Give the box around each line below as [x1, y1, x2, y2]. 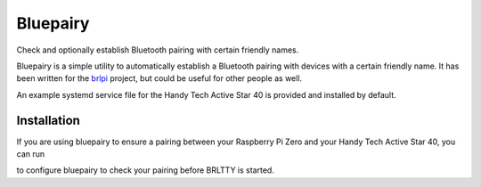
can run [16, 149, 45, 159]
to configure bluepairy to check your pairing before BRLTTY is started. [16, 165, 275, 175]
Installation [16, 112, 80, 128]
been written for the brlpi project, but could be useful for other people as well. [16, 73, 303, 84]
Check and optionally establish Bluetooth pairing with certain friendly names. [16, 45, 299, 55]
